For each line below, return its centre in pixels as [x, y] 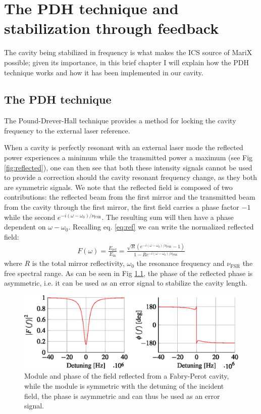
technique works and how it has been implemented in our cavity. [104, 72]
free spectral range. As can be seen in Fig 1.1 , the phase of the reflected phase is [128, 273]
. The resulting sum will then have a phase [168, 217]
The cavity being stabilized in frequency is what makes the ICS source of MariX [128, 52]
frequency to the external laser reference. [67, 130]
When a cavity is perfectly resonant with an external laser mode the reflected [124, 147]
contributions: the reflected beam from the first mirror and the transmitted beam [130, 197]
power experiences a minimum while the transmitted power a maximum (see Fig [128, 157]
